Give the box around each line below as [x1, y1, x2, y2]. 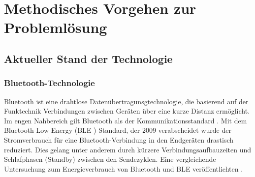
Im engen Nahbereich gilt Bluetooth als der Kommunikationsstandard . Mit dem [4, 115, 247, 125]
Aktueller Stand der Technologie [4, 51, 173, 66]
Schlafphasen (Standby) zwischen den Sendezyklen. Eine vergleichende [4, 154, 216, 164]
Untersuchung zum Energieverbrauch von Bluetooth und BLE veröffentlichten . [4, 163, 243, 174]
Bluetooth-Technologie [4, 77, 95, 89]
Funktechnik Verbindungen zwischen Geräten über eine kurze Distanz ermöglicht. [4, 106, 250, 116]
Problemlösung [4, 17, 107, 37]
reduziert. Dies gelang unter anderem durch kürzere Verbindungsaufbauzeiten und [4, 144, 251, 154]
